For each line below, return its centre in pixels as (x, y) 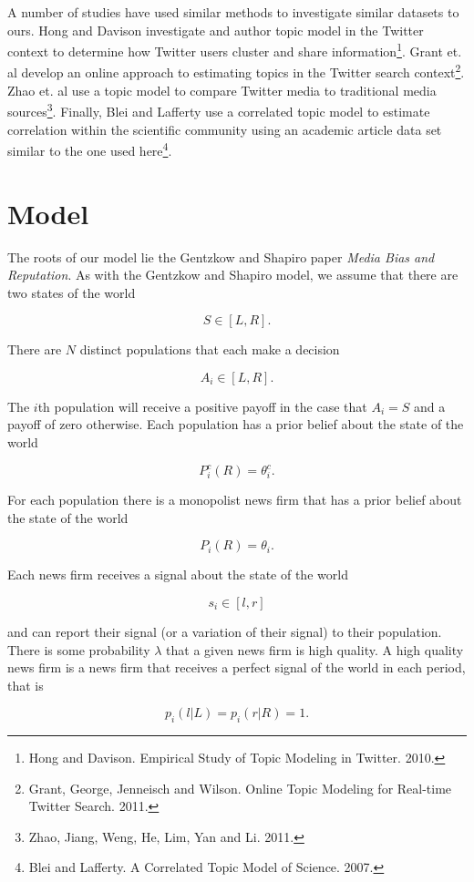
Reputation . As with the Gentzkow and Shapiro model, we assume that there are (233, 275)
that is (26, 685)
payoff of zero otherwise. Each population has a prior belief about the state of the (236, 424)
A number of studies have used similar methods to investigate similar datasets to (233, 12)
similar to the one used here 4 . (90, 149)
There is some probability (79, 649)
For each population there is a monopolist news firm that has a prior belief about (235, 500)
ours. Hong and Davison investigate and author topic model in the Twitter (216, 30)
